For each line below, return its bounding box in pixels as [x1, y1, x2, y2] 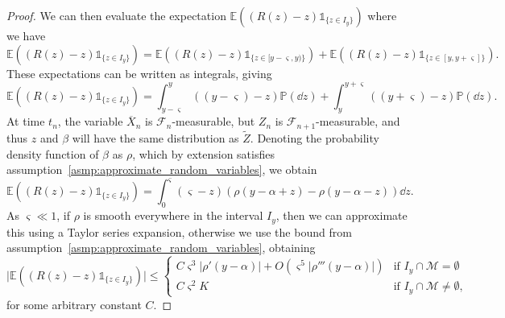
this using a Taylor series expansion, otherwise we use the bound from [6, 223, 352, 240]
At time [6, 113, 45, 130]
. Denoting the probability [250, 130, 379, 147]
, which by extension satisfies [132, 145, 275, 162]
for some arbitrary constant [6, 295, 142, 312]
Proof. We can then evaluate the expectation [6, 7, 226, 23]
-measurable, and [316, 113, 400, 130]
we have [6, 27, 46, 43]
